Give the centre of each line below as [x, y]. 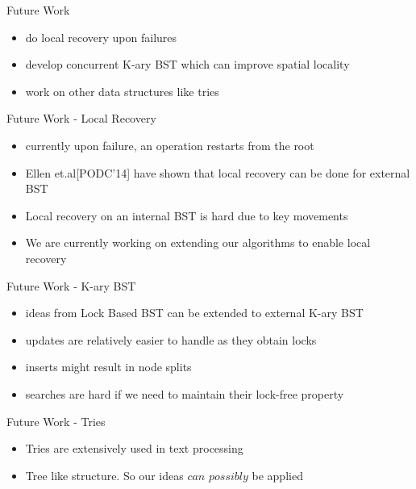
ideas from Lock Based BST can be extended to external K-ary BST [194, 313]
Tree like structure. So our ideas [104, 475]
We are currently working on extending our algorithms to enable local [198, 242]
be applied [277, 475]
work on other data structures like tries [122, 91]
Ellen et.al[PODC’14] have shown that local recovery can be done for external [218, 172]
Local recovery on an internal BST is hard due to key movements [187, 215]
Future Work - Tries [56, 421]
